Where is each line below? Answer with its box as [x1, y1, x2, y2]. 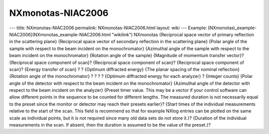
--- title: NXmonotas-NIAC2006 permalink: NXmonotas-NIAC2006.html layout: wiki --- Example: [9, 25, 207, 31]
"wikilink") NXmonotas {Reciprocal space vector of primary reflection [112, 31, 254, 37]
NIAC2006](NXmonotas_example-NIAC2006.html [9, 31, 111, 37]
